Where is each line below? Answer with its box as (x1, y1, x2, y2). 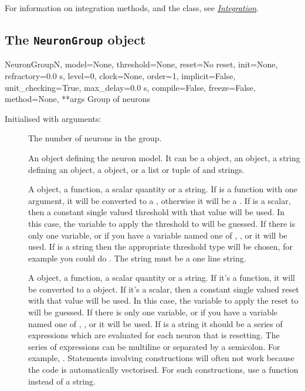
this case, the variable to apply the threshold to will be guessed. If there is (28, 217, 296, 229)
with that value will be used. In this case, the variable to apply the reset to (28, 294, 299, 307)
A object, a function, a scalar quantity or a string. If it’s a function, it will (28, 271, 296, 284)
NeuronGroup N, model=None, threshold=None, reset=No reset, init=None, (5, 58, 278, 70)
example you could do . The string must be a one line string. (28, 251, 246, 264)
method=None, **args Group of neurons (5, 93, 151, 105)
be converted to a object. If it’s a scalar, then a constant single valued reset (28, 283, 299, 295)
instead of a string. (28, 375, 96, 387)
